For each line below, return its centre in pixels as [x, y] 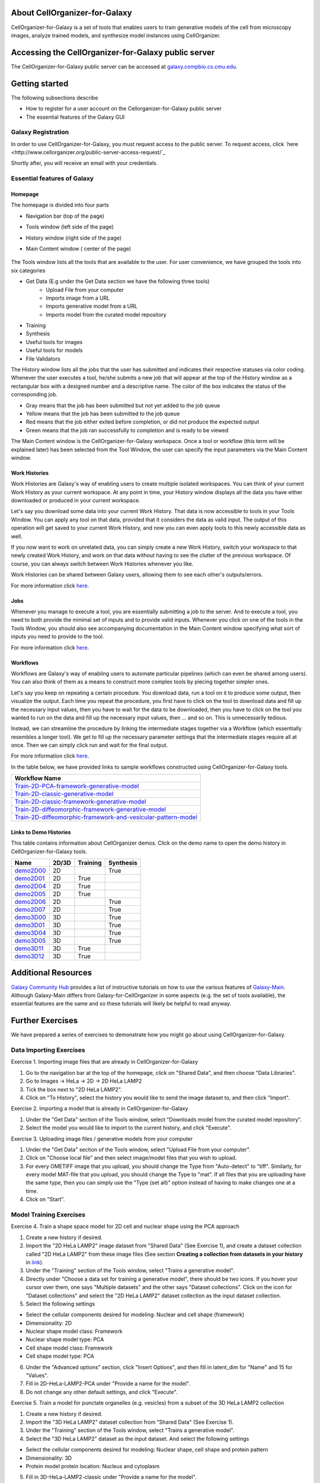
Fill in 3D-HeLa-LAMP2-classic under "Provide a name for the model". [111, 1477]
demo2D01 [30, 879]
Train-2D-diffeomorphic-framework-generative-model [90, 810]
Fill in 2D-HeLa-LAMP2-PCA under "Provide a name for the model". [108, 1384]
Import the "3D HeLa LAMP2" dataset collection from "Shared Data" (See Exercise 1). [130, 1422]
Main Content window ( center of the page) [79, 249]
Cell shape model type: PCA [60, 1356]
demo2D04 [31, 886]
